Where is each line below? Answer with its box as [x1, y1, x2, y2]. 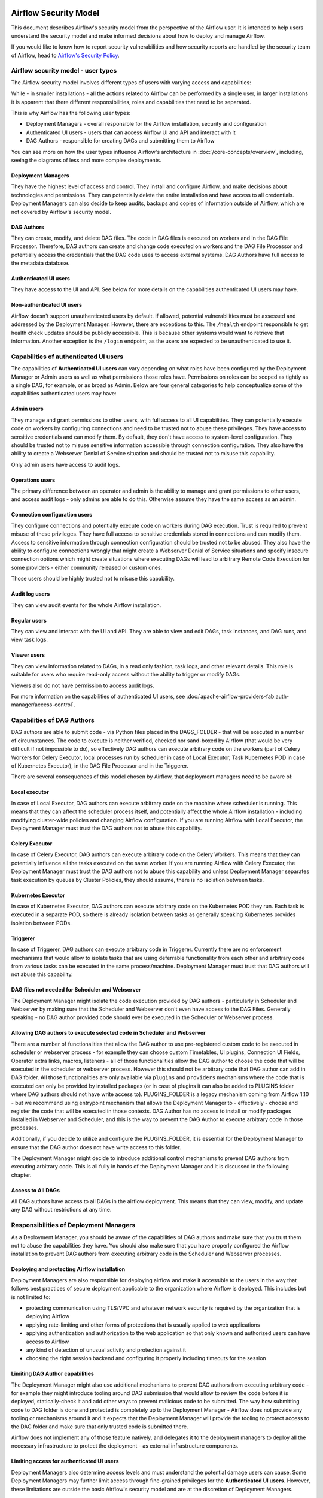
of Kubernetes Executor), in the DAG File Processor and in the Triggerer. [11, 762, 188, 769]
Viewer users [11, 651, 45, 659]
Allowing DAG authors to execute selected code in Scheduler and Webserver [11, 1029, 206, 1037]
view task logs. [11, 636, 48, 644]
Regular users [11, 617, 47, 624]
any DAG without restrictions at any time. [11, 1206, 112, 1213]
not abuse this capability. [11, 971, 73, 978]
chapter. [11, 1171, 32, 1179]
